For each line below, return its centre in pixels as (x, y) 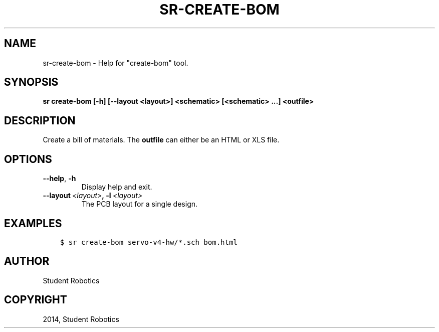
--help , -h (59, 179)
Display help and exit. (117, 187)
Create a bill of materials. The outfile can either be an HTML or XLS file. (161, 140)
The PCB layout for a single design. (140, 204)
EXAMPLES (33, 223)
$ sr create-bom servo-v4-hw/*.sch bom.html (149, 242)
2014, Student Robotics (81, 319)
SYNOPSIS (31, 82)
